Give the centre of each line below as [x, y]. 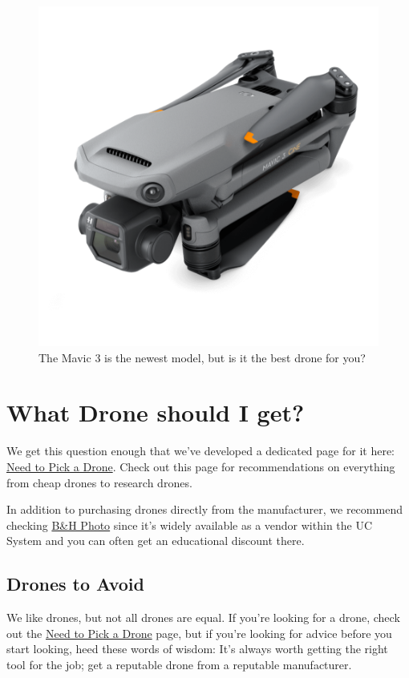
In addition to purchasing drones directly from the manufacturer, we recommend [204, 509]
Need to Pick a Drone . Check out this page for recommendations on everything [201, 466]
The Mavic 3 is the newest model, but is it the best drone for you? [202, 357]
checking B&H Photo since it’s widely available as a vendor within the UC [190, 525]
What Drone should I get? [156, 412]
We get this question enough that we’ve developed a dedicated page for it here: [200, 451]
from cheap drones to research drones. [99, 482]
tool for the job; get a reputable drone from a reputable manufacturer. [179, 664]
